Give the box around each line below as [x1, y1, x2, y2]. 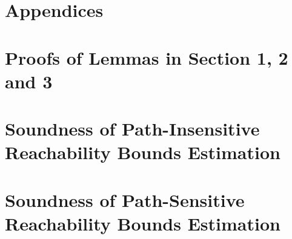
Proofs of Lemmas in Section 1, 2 [5, 45, 288, 70]
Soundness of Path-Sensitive [5, 187, 245, 212]
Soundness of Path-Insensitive [5, 116, 260, 141]
